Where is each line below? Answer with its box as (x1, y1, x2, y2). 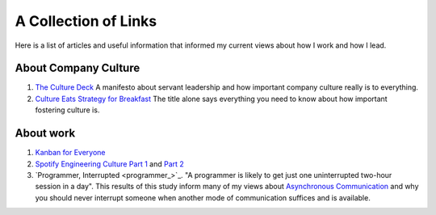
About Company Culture (15, 61, 140, 75)
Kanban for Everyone (35, 148, 106, 158)
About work (15, 126, 76, 141)
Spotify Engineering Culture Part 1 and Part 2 (35, 158, 185, 169)
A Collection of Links (15, 12, 157, 30)
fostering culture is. (35, 105, 100, 115)
